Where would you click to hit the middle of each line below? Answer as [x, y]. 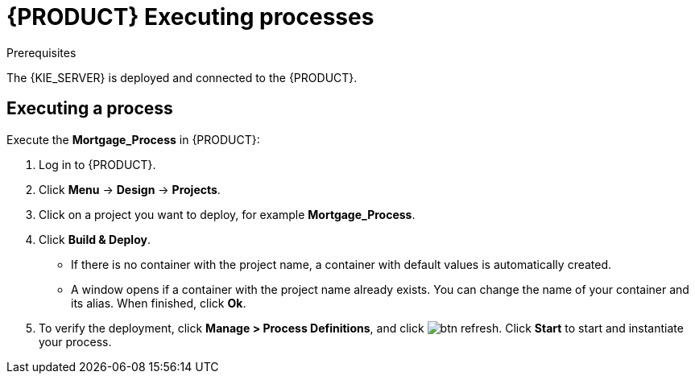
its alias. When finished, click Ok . [159, 303]
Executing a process [90, 109]
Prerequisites [41, 52]
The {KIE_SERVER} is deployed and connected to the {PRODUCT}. [182, 77]
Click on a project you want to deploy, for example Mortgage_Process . [227, 214]
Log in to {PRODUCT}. [97, 164]
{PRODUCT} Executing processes [190, 17]
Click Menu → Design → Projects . [130, 189]
